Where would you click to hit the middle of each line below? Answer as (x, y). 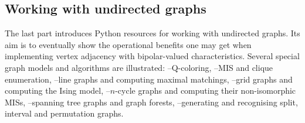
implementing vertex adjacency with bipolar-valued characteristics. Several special (152, 56)
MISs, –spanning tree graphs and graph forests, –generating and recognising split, (151, 102)
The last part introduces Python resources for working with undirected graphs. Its (152, 33)
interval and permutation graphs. (64, 113)
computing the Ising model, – (57, 90)
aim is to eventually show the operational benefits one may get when (128, 44)
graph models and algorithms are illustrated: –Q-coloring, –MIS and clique (139, 67)
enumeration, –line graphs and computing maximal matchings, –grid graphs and (149, 79)
